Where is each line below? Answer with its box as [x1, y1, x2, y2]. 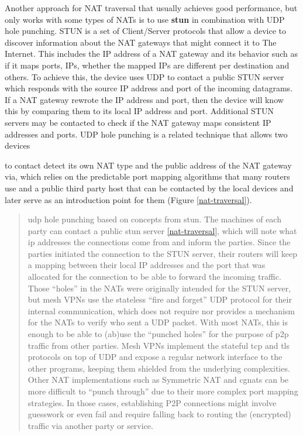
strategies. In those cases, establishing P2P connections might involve [27, 396, 277, 408]
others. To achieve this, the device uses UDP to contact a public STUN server [5, 70, 284, 83]
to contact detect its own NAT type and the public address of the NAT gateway [5, 159, 292, 171]
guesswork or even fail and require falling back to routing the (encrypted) [27, 408, 291, 420]
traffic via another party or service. [27, 419, 153, 431]
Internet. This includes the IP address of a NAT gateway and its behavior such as [5, 47, 298, 60]
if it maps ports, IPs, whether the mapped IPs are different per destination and [5, 59, 290, 71]
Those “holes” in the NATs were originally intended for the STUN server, [27, 281, 291, 294]
